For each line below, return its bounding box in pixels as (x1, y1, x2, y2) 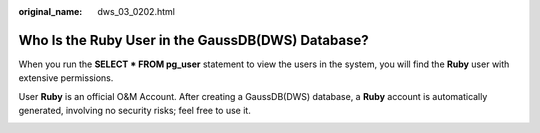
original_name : (18, 6, 83, 17)
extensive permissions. (18, 72, 114, 84)
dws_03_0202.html (97, 6, 175, 17)
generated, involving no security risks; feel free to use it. (18, 105, 252, 117)
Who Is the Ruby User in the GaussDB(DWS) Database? (18, 31, 369, 49)
